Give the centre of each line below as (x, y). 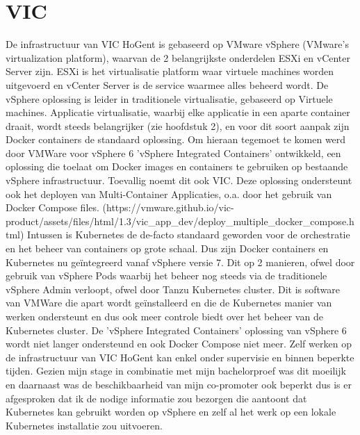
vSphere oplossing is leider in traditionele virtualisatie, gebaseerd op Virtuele (169, 98)
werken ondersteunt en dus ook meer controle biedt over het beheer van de (164, 316)
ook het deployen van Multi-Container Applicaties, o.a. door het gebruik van (169, 194)
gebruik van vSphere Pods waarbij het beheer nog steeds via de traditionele (166, 276)
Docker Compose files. (52, 207)
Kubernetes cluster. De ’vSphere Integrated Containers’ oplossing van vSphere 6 (176, 330)
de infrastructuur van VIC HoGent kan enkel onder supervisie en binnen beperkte (180, 357)
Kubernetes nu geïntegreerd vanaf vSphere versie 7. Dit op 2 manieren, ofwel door (180, 262)
